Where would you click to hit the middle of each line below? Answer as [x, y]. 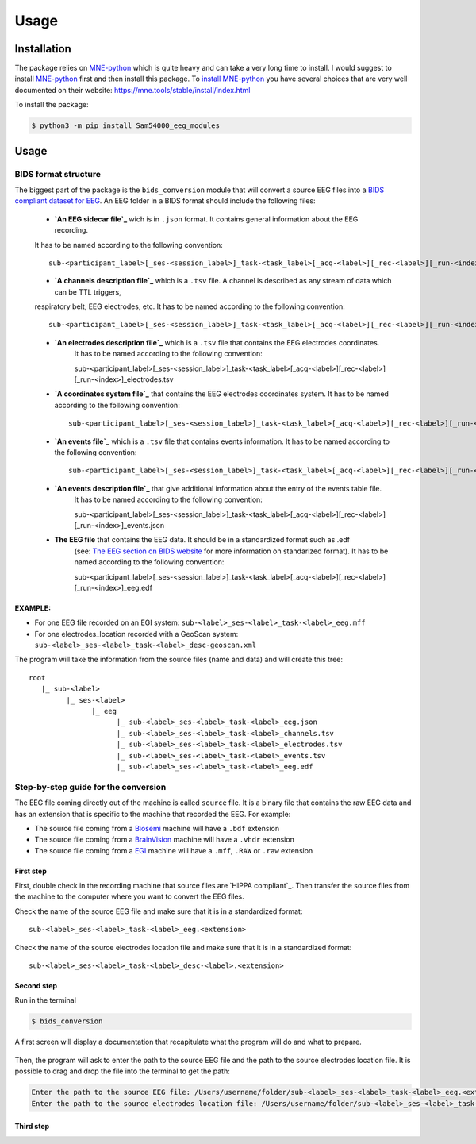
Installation [43, 49]
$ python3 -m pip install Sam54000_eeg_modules [125, 126]
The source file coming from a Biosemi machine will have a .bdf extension [157, 828]
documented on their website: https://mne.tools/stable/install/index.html [132, 90]
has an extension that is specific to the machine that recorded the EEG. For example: [153, 814]
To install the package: [52, 105]
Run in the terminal [46, 1000]
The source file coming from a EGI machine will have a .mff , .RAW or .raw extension [174, 850]
